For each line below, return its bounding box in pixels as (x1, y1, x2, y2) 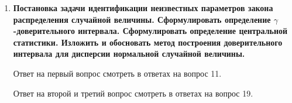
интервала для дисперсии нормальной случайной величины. (13, 47, 245, 60)
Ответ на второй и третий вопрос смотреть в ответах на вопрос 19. (13, 87, 253, 99)
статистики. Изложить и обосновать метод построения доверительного (13, 36, 283, 48)
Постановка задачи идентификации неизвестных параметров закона (13, 2, 273, 13)
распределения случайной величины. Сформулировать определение (13, 13, 271, 25)
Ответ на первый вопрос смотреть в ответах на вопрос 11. (13, 67, 222, 79)
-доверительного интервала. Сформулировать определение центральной (13, 25, 288, 37)
